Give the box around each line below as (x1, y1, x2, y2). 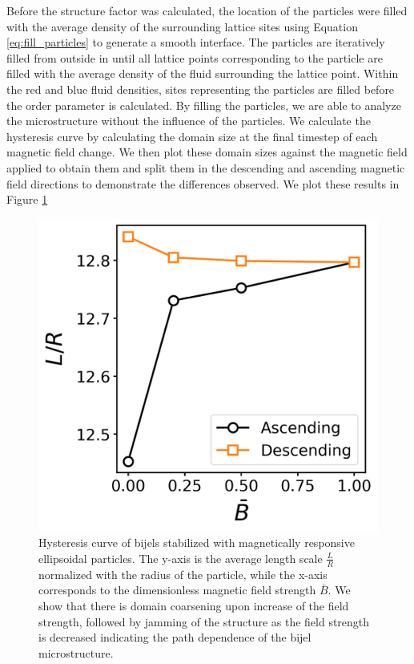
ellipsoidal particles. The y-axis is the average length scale (38, 549, 323, 566)
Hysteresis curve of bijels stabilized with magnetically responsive (38, 534, 355, 551)
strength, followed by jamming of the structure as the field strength (38, 613, 370, 630)
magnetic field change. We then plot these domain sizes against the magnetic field (6, 144, 408, 160)
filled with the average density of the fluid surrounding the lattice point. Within (6, 65, 399, 82)
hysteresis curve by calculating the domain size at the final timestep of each (6, 128, 378, 144)
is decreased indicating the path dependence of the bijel (38, 629, 312, 646)
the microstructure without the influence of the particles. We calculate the (6, 112, 371, 129)
